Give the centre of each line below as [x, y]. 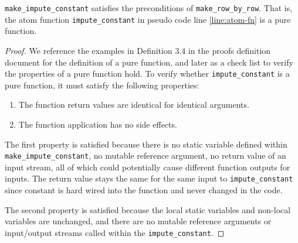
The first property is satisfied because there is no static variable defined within [146, 144]
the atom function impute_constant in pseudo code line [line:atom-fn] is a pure [148, 19]
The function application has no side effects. [98, 124]
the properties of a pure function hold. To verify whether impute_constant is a [147, 73]
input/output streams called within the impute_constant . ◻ [115, 232]
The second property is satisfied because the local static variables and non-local [148, 209]
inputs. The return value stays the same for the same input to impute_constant [149, 178]
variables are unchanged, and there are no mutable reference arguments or [138, 221]
